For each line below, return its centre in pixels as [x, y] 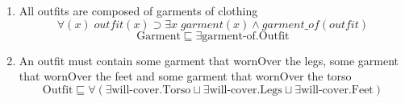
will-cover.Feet [337, 90]
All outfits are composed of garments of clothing [138, 10]
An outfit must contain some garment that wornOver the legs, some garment [209, 60]
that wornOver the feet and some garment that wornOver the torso [185, 76]
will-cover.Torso [151, 90]
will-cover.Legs [246, 90]
